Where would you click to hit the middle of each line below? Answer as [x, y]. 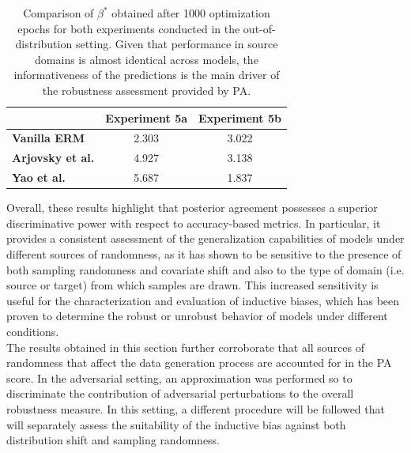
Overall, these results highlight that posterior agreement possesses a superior [192, 208]
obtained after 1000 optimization [191, 13]
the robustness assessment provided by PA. [147, 90]
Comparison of [58, 13]
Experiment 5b [240, 117]
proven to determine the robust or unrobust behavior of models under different [197, 316]
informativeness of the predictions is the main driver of [147, 75]
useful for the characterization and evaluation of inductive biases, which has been [203, 300]
